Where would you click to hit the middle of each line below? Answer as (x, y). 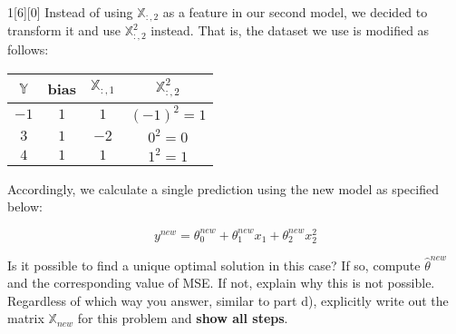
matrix (26, 318)
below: (25, 206)
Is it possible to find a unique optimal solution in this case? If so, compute (214, 265)
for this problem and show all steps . (183, 318)
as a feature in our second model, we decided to (295, 12)
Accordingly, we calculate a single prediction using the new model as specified (223, 188)
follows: (28, 49)
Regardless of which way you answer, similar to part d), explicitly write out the (228, 300)
